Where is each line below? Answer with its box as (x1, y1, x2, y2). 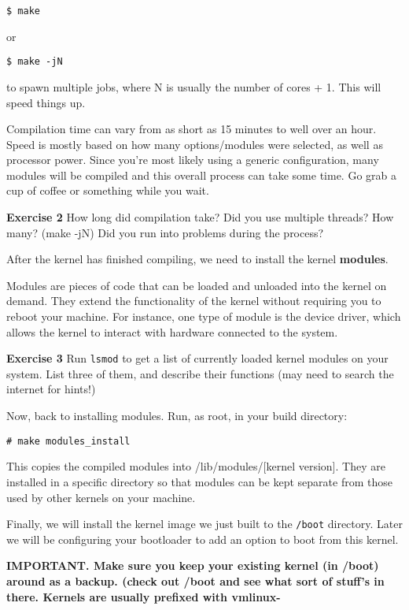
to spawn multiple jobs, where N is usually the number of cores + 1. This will (6, 78, 381, 95)
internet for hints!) (6, 381, 96, 397)
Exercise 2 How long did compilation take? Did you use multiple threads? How (6, 209, 394, 225)
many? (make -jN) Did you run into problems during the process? (6, 224, 324, 240)
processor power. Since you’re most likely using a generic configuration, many (6, 151, 379, 168)
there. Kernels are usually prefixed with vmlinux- (6, 588, 281, 604)
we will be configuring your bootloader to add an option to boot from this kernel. (6, 530, 399, 547)
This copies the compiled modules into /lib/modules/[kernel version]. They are (6, 458, 385, 474)
